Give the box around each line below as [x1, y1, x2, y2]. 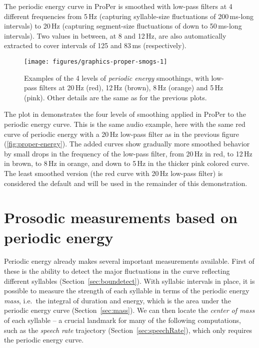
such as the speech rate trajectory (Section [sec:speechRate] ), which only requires [4, 324, 252, 335]
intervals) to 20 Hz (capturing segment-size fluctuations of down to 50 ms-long [4, 21, 242, 31]
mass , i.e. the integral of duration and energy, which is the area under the [4, 295, 231, 305]
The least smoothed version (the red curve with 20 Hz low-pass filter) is [4, 167, 223, 178]
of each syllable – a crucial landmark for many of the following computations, [4, 315, 241, 325]
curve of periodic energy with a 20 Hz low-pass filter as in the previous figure [4, 128, 239, 139]
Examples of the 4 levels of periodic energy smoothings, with [24, 72, 209, 83]
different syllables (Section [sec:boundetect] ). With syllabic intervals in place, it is [4, 275, 255, 286]
